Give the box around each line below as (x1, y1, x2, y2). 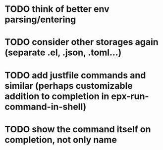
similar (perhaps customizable (4, 80, 133, 91)
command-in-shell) (4, 101, 87, 112)
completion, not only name (4, 134, 117, 145)
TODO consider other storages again (4, 37, 159, 48)
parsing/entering (4, 14, 76, 25)
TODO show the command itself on (4, 123, 151, 135)
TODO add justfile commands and (4, 70, 146, 81)
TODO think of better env (4, 3, 109, 15)
